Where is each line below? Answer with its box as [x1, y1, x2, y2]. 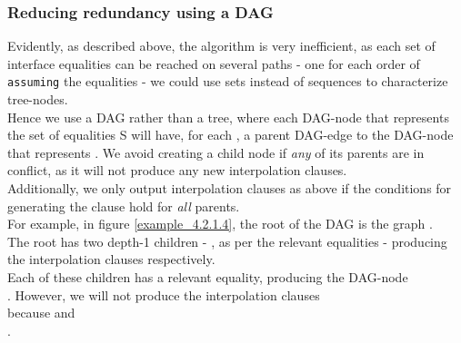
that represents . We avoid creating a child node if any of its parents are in [7, 142, 425, 162]
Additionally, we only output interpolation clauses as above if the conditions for [7, 179, 452, 198]
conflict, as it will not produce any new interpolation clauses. [7, 161, 347, 180]
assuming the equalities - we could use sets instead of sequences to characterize [7, 72, 448, 91]
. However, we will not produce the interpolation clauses [7, 285, 320, 304]
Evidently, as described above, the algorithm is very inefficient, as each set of [7, 36, 436, 55]
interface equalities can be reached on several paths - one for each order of [7, 54, 420, 73]
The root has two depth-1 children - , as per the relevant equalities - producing [7, 231, 447, 250]
